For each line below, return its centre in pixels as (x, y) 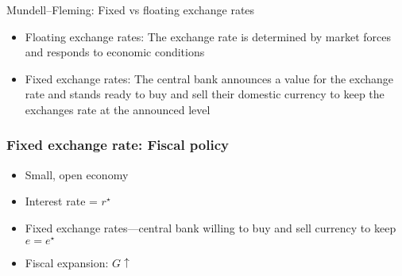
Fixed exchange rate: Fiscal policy (118, 145)
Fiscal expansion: (67, 262)
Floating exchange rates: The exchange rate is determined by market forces (208, 36)
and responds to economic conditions (115, 52)
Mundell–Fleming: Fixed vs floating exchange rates (131, 10)
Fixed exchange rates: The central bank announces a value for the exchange (209, 78)
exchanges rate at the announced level (118, 109)
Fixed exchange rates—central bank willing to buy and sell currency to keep (211, 227)
